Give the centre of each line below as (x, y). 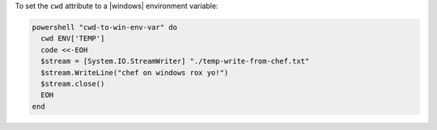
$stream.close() (73, 84)
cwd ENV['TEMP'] (73, 39)
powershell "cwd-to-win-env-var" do (105, 27)
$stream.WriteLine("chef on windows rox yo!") (135, 72)
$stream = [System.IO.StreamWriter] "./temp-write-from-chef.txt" (175, 61)
